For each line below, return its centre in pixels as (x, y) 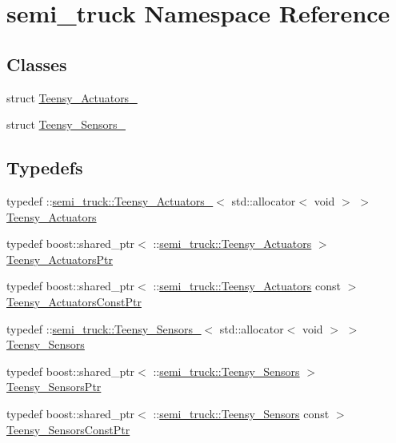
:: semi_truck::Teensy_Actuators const (247, 286)
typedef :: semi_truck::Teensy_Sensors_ (104, 328)
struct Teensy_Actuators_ (72, 97)
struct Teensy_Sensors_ (66, 124)
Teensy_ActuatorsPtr (60, 259)
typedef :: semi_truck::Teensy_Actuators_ (110, 200)
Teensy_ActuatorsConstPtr (74, 301)
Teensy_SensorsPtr (54, 387)
